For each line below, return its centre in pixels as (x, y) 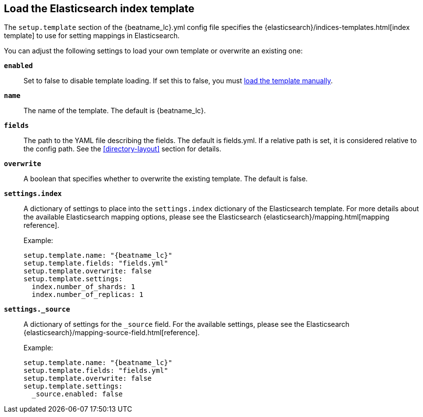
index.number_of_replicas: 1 (87, 295)
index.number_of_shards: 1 (83, 287)
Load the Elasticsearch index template (99, 9)
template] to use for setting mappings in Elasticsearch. (92, 36)
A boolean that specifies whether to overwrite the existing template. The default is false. (166, 179)
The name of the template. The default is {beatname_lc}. (115, 111)
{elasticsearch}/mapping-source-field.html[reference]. (112, 333)
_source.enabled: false (77, 394)
